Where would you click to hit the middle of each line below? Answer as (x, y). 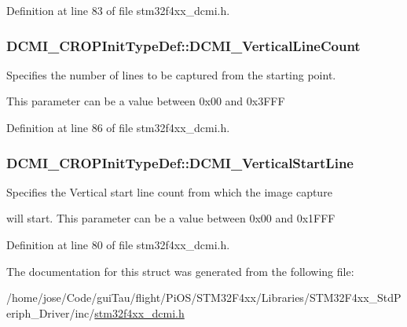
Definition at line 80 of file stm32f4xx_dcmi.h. (118, 244)
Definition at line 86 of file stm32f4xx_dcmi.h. (118, 127)
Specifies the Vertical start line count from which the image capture (169, 191)
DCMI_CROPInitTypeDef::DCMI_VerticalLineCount (183, 45)
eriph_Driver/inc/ (51, 312)
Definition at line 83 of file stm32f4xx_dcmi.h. (118, 10)
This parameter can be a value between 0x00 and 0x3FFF (146, 101)
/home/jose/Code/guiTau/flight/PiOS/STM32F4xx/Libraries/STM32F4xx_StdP (204, 298)
